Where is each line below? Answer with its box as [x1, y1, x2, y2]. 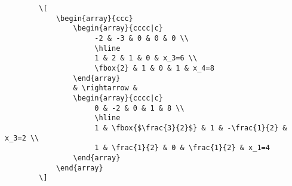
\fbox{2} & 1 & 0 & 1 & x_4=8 [94, 63, 214, 72]
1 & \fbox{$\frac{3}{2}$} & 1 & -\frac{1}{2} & [94, 123, 287, 132]
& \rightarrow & [73, 84, 137, 93]
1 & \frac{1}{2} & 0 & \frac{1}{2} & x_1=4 [94, 144, 270, 153]
